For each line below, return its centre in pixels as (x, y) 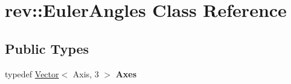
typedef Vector (32, 73)
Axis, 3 (86, 73)
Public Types (47, 48)
